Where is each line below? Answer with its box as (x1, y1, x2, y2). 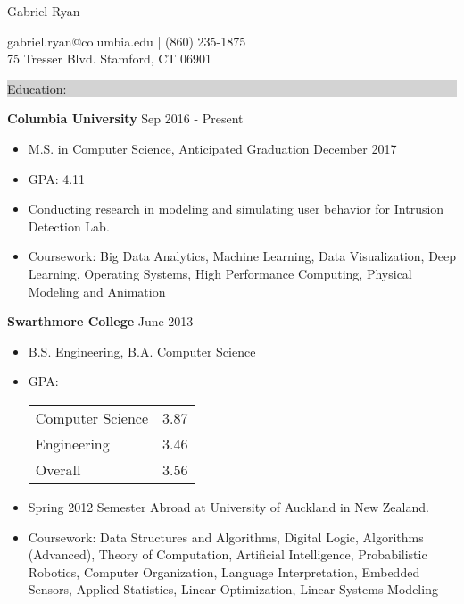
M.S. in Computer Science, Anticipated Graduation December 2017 (28, 138, 397, 157)
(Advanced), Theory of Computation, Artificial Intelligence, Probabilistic (28, 545, 427, 564)
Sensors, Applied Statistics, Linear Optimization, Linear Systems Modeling (28, 580, 438, 599)
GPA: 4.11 (28, 169, 86, 188)
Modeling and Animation (28, 281, 166, 300)
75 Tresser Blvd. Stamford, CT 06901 (7, 49, 212, 68)
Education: (7, 79, 67, 97)
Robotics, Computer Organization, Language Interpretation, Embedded (28, 562, 420, 581)
